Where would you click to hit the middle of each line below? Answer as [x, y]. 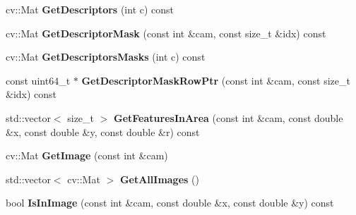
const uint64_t [38, 80]
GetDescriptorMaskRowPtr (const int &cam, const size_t [216, 80]
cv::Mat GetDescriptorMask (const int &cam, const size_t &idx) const [166, 33]
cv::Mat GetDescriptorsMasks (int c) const [106, 57]
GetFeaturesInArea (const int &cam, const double [229, 117]
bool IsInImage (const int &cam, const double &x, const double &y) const [170, 203]
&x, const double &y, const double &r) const [103, 131]
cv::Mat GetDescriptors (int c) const [90, 9]
